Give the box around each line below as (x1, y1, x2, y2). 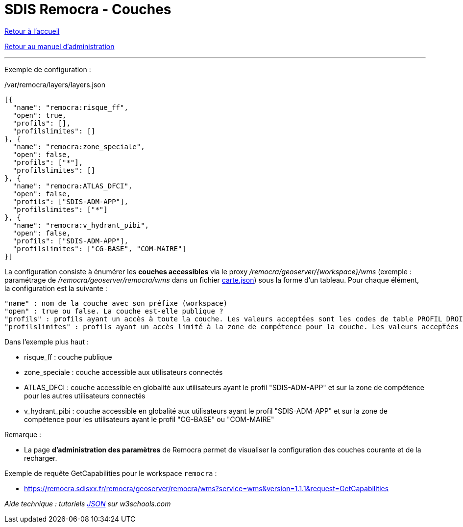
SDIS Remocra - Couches (4, 1, 171, 18)
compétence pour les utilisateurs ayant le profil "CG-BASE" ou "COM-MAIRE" (24, 415, 274, 423)
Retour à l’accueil (4, 26, 60, 35)
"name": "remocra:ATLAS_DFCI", (12, 182, 133, 190)
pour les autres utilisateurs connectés (24, 391, 146, 400)
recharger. (24, 453, 57, 462)
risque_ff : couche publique (24, 352, 112, 361)
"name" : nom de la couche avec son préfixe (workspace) (4, 299, 228, 307)
